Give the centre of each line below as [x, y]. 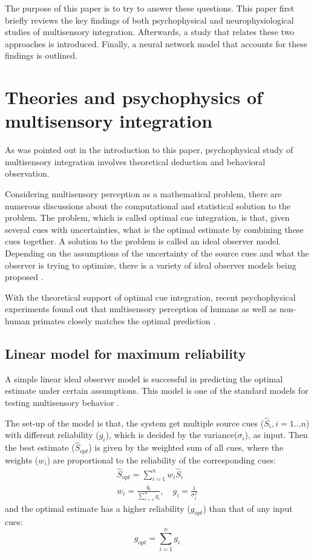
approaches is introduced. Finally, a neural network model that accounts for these [156, 43]
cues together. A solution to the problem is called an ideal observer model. [143, 241]
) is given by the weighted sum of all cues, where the [186, 447]
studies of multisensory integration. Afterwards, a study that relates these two [150, 32]
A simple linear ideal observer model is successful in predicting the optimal [144, 378]
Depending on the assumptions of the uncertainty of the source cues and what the [157, 253]
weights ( [22, 460]
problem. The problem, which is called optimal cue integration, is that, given [147, 217]
